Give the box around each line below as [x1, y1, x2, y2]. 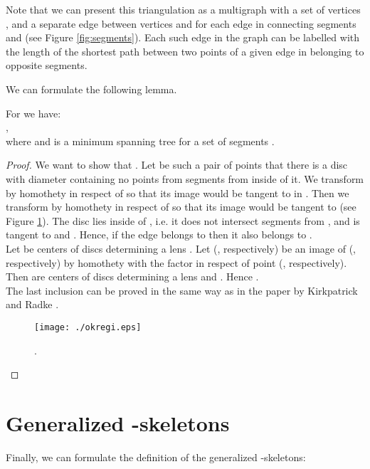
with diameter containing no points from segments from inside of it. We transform [6, 171, 364, 186]
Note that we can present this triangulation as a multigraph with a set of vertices [6, 2, 361, 16]
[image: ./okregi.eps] [34, 322, 142, 332]
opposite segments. [6, 58, 88, 73]
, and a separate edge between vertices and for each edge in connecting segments [6, 16, 356, 31]
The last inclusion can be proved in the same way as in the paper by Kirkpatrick [6, 283, 358, 297]
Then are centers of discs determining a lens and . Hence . [6, 269, 259, 284]
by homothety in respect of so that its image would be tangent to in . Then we [6, 185, 349, 200]
